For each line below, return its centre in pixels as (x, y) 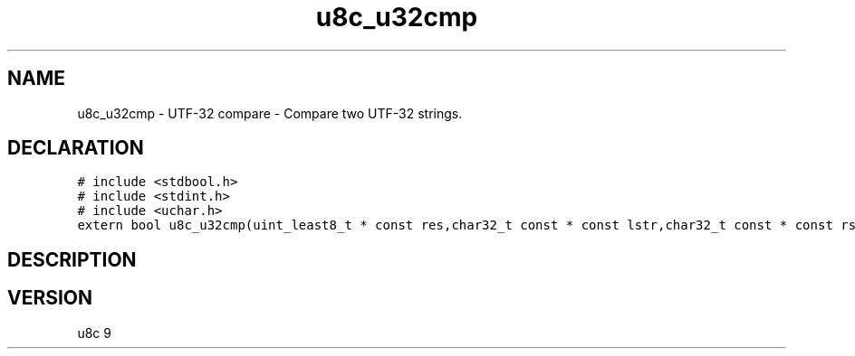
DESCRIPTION (72, 259)
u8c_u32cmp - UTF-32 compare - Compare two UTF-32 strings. (270, 113)
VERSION (50, 298)
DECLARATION (76, 148)
